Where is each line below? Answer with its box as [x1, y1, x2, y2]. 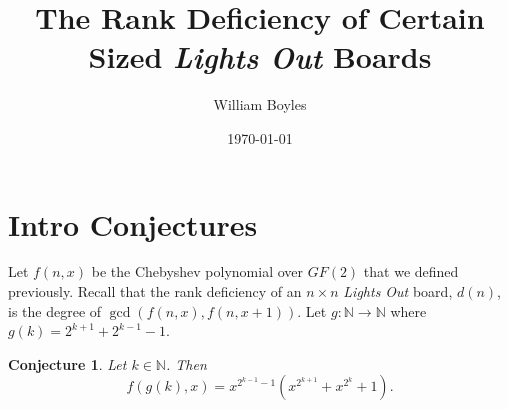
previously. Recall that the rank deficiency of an [8, 281, 302, 302]
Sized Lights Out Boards [88, 36, 432, 78]
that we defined [363, 261, 459, 282]
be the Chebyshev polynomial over [91, 261, 304, 282]
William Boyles [213, 94, 307, 115]
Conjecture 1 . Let [8, 353, 127, 374]
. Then [165, 353, 207, 374]
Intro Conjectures [8, 203, 258, 244]
